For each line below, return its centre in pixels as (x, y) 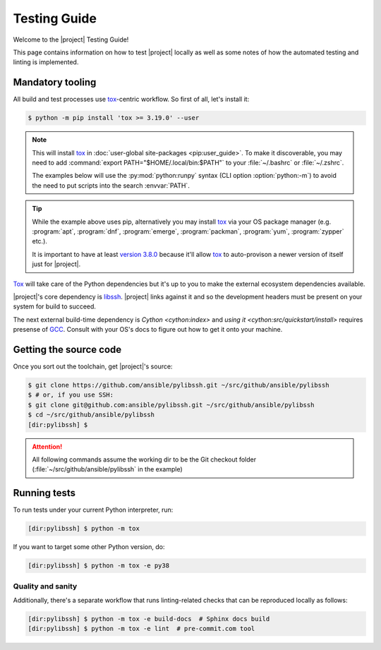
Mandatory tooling (55, 82)
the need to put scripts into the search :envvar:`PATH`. (111, 185)
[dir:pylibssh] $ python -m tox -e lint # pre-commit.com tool (141, 629)
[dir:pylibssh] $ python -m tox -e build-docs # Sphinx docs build (149, 619)
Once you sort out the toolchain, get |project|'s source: (93, 366)
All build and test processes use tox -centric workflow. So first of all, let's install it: (131, 100)
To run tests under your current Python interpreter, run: (93, 510)
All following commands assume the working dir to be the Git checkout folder (144, 459)
